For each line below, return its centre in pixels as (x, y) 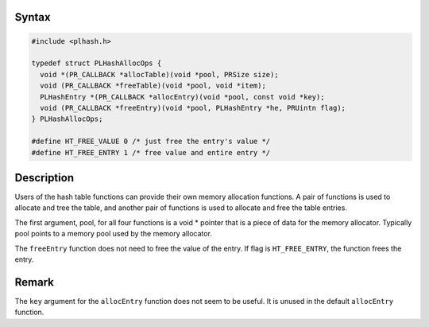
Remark (35, 282)
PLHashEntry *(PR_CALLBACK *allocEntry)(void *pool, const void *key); (182, 97)
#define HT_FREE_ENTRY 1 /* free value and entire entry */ (151, 152)
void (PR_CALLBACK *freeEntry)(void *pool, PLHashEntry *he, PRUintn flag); (193, 108)
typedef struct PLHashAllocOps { (97, 63)
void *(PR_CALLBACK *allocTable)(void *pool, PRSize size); (159, 74)
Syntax (33, 17)
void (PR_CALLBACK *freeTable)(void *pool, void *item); (153, 86)
